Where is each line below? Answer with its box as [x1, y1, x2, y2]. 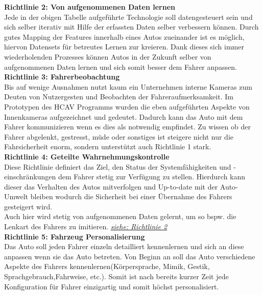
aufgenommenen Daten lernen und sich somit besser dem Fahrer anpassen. [4, 61, 237, 72]
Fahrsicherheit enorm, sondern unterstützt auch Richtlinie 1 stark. [4, 141, 211, 152]
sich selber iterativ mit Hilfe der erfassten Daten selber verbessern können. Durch [4, 21, 259, 32]
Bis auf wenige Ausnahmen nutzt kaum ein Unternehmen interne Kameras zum [4, 81, 252, 92]
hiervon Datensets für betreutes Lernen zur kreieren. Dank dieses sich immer [4, 41, 244, 52]
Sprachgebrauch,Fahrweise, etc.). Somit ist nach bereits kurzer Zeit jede [4, 271, 229, 282]
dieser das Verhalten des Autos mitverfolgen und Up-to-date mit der [4, 181, 218, 192]
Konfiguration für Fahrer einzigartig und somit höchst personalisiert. [4, 281, 219, 291]
